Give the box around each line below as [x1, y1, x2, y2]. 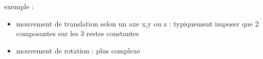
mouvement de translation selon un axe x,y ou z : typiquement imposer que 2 [16, 18, 259, 28]
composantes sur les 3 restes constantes [16, 28, 139, 39]
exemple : [4, 1, 34, 11]
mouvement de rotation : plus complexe [16, 45, 140, 55]
